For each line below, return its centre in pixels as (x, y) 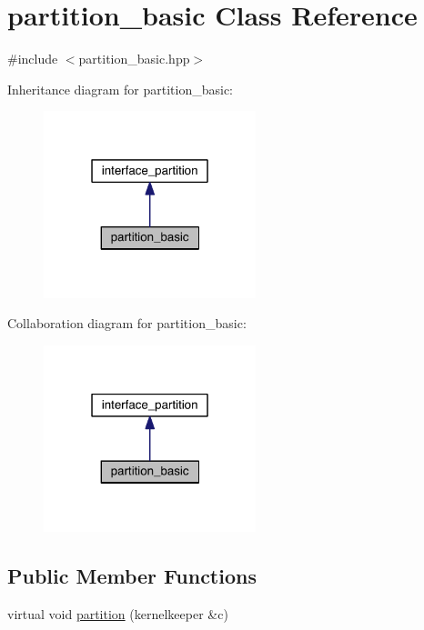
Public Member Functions (132, 575)
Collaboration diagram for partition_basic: (127, 323)
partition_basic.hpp (134, 59)
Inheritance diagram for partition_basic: (120, 89)
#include (33, 59)
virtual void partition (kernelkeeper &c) (118, 613)
